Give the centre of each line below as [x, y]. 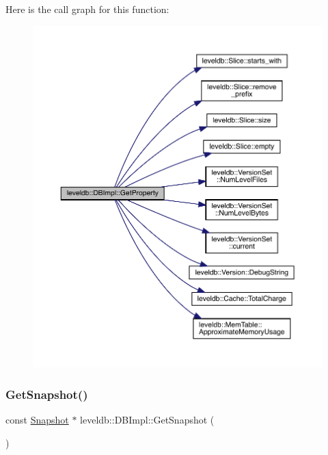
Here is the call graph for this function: [87, 9]
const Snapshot [37, 419]
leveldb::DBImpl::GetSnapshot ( [147, 419]
